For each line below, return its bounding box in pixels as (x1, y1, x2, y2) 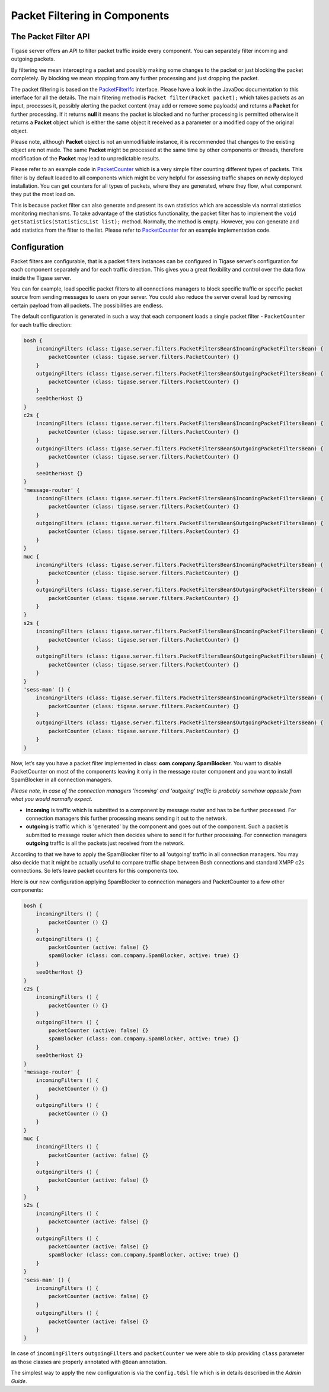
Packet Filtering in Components (11, 9, 170, 22)
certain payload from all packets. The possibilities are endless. (11, 302, 164, 309)
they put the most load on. (11, 191, 75, 198)
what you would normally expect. (11, 796, 93, 803)
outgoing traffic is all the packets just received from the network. (25, 839, 185, 847)
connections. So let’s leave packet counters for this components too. (11, 867, 179, 875)
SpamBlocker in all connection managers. (11, 776, 113, 784)
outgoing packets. (11, 55, 56, 62)
